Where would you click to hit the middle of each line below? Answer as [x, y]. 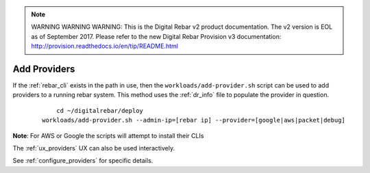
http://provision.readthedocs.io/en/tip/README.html [104, 46]
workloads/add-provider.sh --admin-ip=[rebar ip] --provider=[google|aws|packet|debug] [194, 120]
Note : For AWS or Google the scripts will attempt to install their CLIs [108, 135]
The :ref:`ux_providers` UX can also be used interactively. [94, 148]
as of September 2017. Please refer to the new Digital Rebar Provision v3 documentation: [156, 36]
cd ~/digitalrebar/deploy [100, 110]
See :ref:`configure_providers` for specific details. [83, 161]
